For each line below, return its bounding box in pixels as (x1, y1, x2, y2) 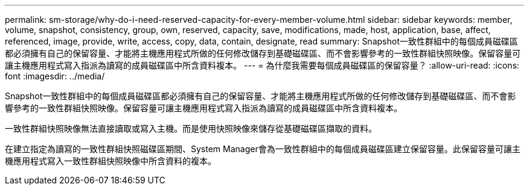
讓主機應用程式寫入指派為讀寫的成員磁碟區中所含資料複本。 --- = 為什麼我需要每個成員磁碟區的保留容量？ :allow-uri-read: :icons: (5, 60, 519, 70)
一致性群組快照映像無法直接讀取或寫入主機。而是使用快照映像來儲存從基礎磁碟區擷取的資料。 (5, 123, 377, 133)
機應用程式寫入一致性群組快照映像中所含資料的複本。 (5, 156, 216, 166)
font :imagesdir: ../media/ (5, 71, 105, 81)
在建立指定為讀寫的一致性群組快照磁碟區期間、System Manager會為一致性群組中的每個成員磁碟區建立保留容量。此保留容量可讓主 (5, 144, 521, 154)
